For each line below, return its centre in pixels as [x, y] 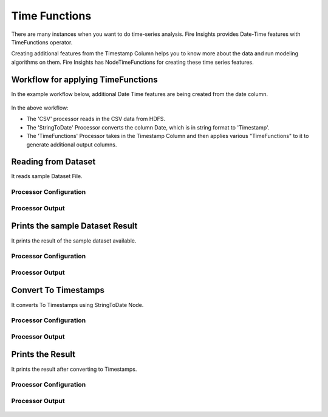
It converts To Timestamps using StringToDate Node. [77, 305]
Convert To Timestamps [58, 290]
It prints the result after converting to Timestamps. [74, 369]
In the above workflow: [40, 108]
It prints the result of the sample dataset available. [74, 241]
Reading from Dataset [53, 162]
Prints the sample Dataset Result [74, 226]
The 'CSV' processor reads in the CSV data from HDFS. [96, 119]
